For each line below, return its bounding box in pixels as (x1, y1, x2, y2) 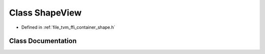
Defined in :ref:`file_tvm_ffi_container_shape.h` (21, 24, 115, 30)
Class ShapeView (9, 7, 82, 18)
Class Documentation (9, 37, 77, 45)
